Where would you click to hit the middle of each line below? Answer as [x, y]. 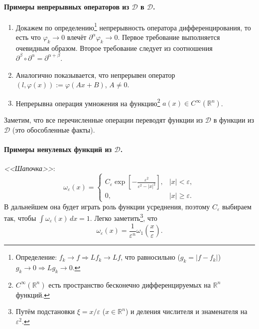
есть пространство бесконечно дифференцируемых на [130, 284]
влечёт [77, 37]
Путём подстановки [45, 311]
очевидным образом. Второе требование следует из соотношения [114, 48]
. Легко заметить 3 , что [124, 217]
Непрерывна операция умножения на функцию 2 [88, 102]
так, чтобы [20, 218]
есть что [28, 37]
